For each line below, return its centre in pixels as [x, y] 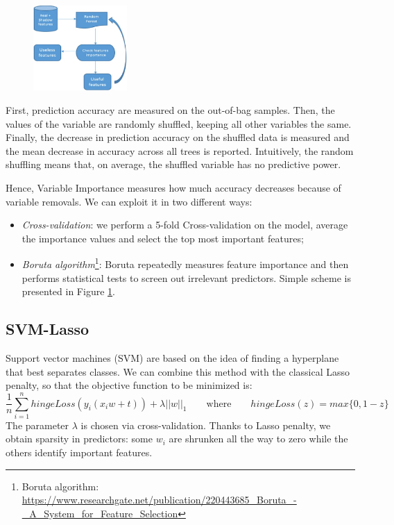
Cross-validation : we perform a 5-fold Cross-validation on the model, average [185, 225]
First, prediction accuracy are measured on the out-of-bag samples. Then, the [170, 109]
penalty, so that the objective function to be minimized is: [129, 385]
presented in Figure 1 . [68, 291]
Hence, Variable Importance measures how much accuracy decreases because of [173, 187]
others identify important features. [79, 452]
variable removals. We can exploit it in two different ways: [129, 201]
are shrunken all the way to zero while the [258, 439]
